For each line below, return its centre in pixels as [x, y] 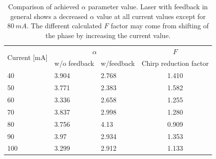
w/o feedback [74, 63]
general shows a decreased [49, 16]
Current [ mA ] [28, 57]
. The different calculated [64, 26]
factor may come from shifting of [160, 26]
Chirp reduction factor [175, 63]
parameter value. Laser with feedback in [148, 6]
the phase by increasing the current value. [108, 35]
